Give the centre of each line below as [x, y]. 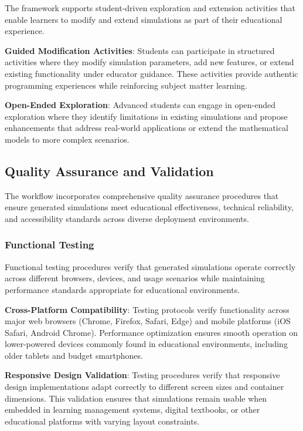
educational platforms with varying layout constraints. [102, 421]
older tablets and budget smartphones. [74, 355]
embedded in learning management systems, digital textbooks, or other [132, 410]
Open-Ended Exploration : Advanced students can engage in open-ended [140, 105]
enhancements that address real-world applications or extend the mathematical [147, 128]
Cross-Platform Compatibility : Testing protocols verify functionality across [147, 309]
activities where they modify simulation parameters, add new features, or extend [149, 62]
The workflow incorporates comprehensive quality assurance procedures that [142, 195]
